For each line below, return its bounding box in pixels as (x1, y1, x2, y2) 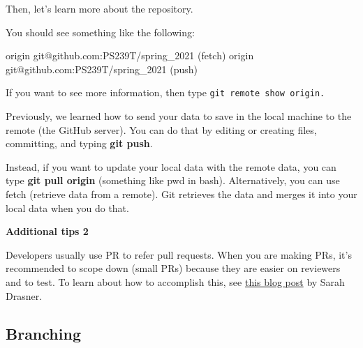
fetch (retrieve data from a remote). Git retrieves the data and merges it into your (6, 187, 357, 201)
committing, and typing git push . (6, 136, 153, 151)
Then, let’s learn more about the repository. (6, 1, 193, 15)
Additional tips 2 (6, 224, 89, 239)
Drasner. (6, 288, 43, 303)
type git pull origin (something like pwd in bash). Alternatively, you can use (6, 173, 340, 188)
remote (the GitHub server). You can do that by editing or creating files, (6, 122, 317, 137)
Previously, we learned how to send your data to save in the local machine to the (6, 109, 352, 123)
